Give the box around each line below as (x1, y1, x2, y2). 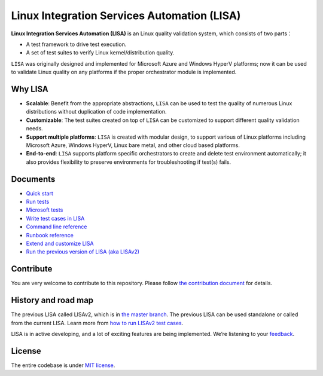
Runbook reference (26, 231, 74, 239)
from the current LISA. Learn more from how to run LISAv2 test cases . (11, 319, 184, 326)
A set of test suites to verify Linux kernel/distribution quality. (26, 49, 175, 56)
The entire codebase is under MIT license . (11, 362, 115, 369)
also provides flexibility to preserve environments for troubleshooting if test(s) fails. (26, 158, 231, 166)
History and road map (11, 295, 94, 305)
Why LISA (11, 84, 49, 94)
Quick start (26, 189, 53, 197)
